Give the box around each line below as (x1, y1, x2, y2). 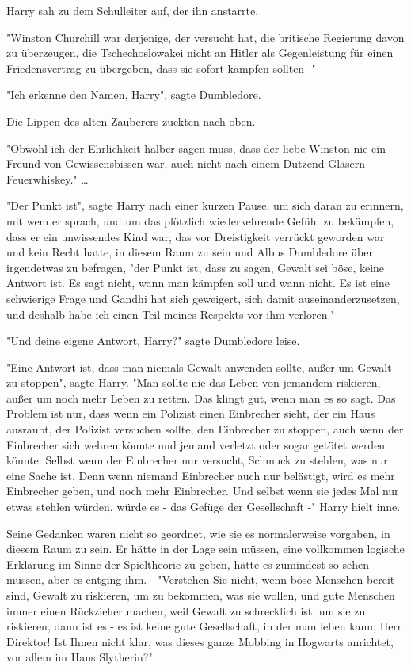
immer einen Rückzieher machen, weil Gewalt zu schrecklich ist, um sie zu (6, 602, 366, 619)
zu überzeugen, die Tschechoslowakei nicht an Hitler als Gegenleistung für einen (6, 44, 394, 61)
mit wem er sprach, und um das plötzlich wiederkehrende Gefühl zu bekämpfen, (6, 212, 394, 229)
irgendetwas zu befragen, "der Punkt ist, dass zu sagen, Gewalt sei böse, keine (6, 259, 385, 275)
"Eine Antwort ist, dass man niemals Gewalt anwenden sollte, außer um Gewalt (6, 358, 392, 375)
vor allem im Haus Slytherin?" (6, 649, 153, 665)
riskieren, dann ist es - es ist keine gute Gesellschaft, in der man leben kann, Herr (6, 618, 402, 634)
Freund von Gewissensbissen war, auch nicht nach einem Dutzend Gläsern (6, 155, 366, 172)
